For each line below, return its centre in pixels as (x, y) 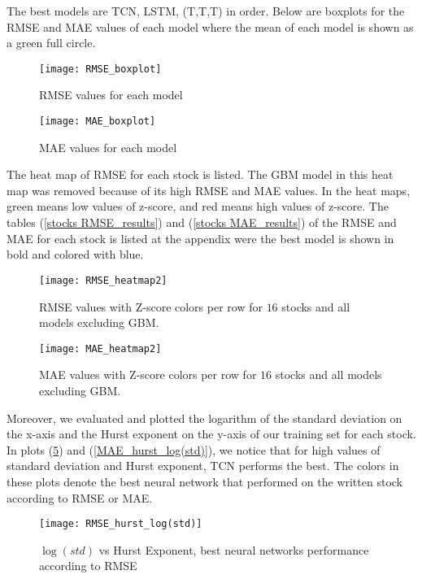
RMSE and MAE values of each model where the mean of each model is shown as (210, 26)
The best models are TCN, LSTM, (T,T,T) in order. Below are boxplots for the (206, 11)
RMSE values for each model (111, 95)
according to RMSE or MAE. (80, 497)
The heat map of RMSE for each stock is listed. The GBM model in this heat (200, 174)
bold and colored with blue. (75, 254)
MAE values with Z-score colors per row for (148, 374)
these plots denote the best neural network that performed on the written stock (204, 481)
